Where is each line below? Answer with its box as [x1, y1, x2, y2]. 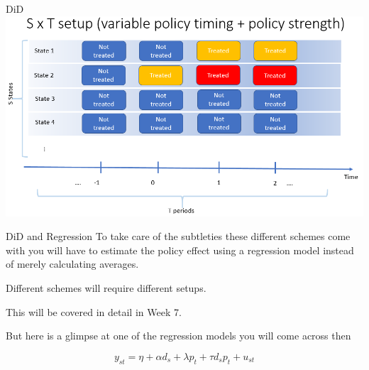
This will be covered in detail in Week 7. [6, 304, 182, 319]
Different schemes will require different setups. [6, 280, 206, 295]
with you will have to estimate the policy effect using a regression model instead [6, 242, 354, 257]
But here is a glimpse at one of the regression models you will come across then [6, 328, 351, 343]
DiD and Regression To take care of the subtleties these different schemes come [6, 229, 351, 244]
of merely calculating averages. [6, 256, 139, 271]
